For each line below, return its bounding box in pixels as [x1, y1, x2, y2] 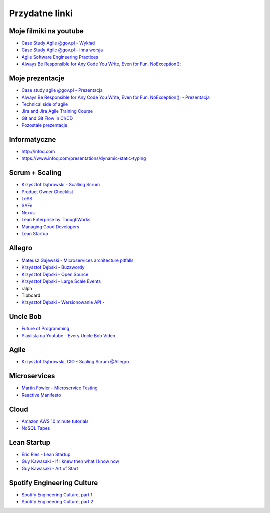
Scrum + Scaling [9, 168, 62, 177]
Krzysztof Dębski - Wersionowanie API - [21, 299, 105, 305]
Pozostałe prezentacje [21, 122, 67, 128]
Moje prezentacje [9, 74, 65, 83]
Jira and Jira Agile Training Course [21, 108, 93, 114]
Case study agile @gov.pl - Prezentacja [21, 87, 103, 93]
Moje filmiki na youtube [9, 27, 84, 35]
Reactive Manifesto [21, 392, 61, 398]
